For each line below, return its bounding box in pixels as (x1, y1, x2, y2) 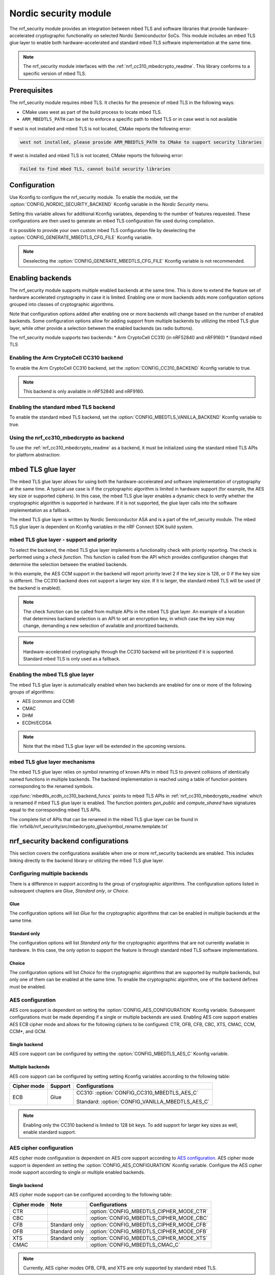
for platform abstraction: (9, 452, 61, 458)
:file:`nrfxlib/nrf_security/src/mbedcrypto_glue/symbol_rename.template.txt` (9, 824, 169, 830)
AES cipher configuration (9, 1144, 73, 1151)
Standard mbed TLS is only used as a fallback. (23, 656, 121, 662)
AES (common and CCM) (22, 698, 75, 704)
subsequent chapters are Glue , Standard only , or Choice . (9, 888, 129, 894)
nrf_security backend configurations (9, 837, 129, 846)
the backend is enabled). (9, 584, 62, 591)
